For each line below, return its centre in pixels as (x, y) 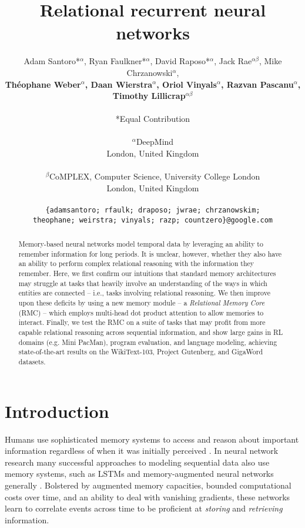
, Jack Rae (233, 61)
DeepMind (155, 142)
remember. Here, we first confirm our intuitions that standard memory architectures (147, 273)
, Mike (270, 61)
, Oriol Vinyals (187, 84)
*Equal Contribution (153, 119)
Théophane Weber (43, 84)
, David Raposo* (180, 61)
